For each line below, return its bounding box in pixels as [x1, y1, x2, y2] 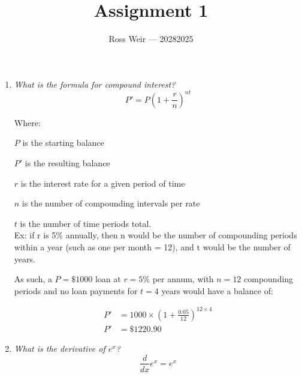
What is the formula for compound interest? [14, 77, 176, 90]
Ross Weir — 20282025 [108, 32, 194, 45]
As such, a [14, 273, 52, 285]
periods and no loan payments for [14, 284, 138, 297]
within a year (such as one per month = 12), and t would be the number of [14, 240, 291, 253]
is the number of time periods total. [20, 217, 152, 229]
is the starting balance [22, 136, 104, 149]
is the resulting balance [25, 157, 110, 169]
